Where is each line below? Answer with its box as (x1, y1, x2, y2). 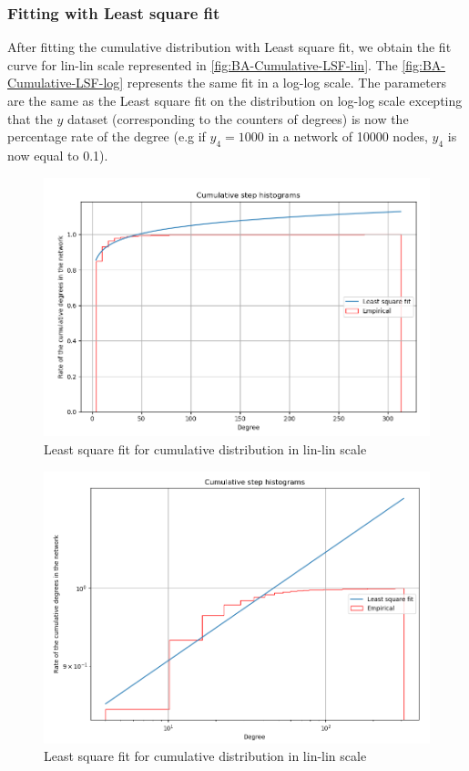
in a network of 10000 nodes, (268, 127, 428, 146)
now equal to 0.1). (7, 145, 108, 164)
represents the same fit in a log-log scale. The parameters (127, 73, 446, 92)
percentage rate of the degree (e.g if (7, 127, 206, 146)
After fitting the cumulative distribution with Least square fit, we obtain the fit (7, 37, 452, 57)
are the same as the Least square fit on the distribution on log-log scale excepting (7, 91, 463, 109)
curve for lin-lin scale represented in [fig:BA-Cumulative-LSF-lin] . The (7, 55, 398, 74)
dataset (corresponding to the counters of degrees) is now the (66, 109, 409, 128)
